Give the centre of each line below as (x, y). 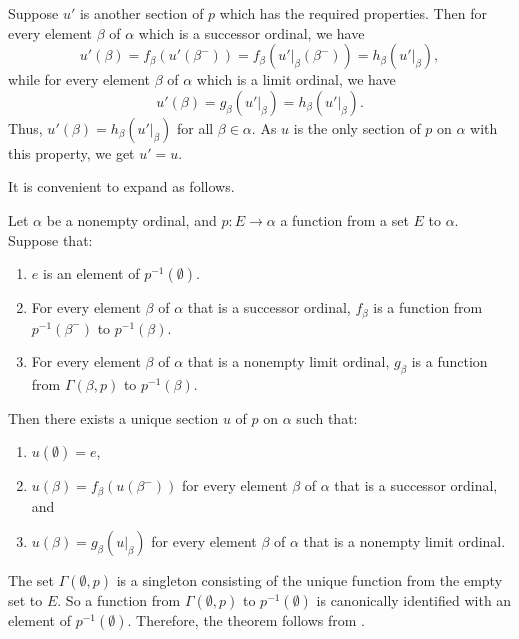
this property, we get (71, 152)
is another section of (141, 13)
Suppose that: (50, 239)
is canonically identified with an (414, 600)
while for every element (79, 79)
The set (31, 580)
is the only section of (357, 127)
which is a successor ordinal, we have (251, 32)
